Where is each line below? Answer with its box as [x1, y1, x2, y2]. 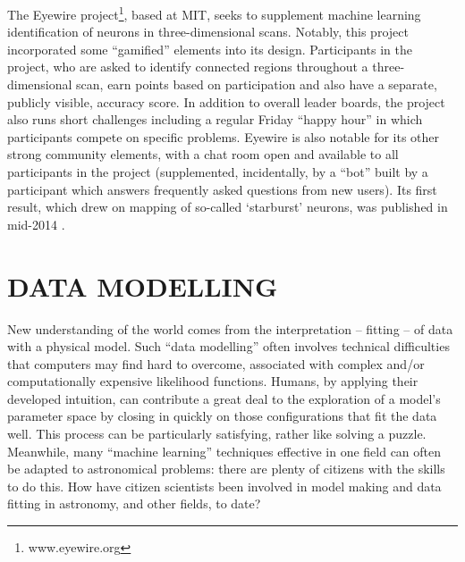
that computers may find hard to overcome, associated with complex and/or [7, 354, 425, 373]
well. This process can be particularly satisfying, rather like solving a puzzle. [7, 424, 427, 443]
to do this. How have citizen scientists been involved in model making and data [7, 476, 442, 495]
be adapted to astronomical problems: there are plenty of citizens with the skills [7, 459, 445, 478]
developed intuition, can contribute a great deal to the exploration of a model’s [7, 389, 441, 407]
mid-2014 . [7, 214, 65, 233]
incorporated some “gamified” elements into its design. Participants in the [7, 39, 412, 58]
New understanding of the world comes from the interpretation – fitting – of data [7, 319, 453, 338]
